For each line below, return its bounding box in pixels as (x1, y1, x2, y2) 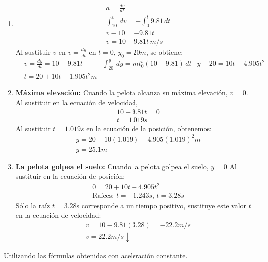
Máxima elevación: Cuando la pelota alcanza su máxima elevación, (15, 87, 228, 98)
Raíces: (92, 192, 114, 199)
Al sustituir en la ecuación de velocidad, (15, 97, 138, 108)
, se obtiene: (146, 46, 183, 57)
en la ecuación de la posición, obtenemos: (86, 123, 212, 133)
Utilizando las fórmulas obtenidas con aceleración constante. (4, 250, 188, 260)
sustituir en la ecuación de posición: (15, 171, 125, 181)
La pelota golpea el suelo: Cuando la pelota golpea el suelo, (15, 161, 209, 171)
